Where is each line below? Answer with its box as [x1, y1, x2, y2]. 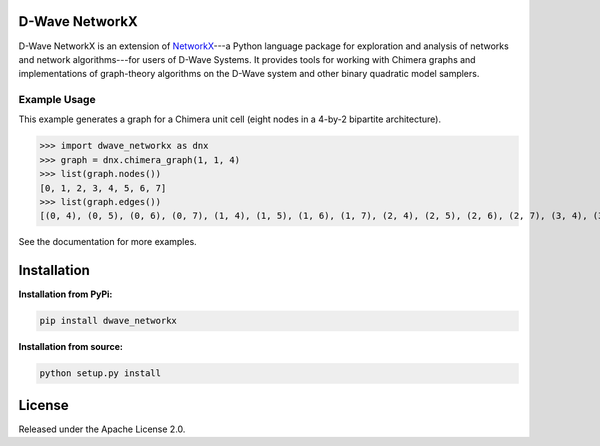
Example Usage [18, 93, 96, 107]
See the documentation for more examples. [18, 236, 197, 248]
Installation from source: [18, 341, 124, 353]
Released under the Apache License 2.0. [18, 423, 186, 435]
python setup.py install [39, 368, 162, 379]
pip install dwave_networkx [39, 315, 177, 327]
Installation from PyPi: [18, 288, 113, 300]
